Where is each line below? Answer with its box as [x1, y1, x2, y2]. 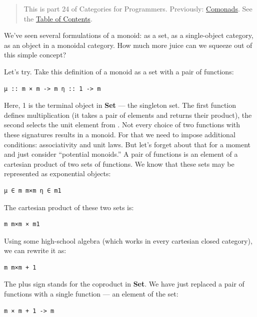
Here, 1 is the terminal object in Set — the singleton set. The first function [4, 100, 236, 110]
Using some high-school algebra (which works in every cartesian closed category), [4, 235, 252, 246]
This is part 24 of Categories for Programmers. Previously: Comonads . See [23, 3, 252, 13]
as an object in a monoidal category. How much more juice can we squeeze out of [4, 39, 252, 50]
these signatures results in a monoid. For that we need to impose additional [4, 129, 235, 139]
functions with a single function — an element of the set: [4, 289, 178, 299]
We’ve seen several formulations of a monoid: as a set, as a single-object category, [4, 30, 253, 40]
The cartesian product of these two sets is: [4, 202, 134, 212]
